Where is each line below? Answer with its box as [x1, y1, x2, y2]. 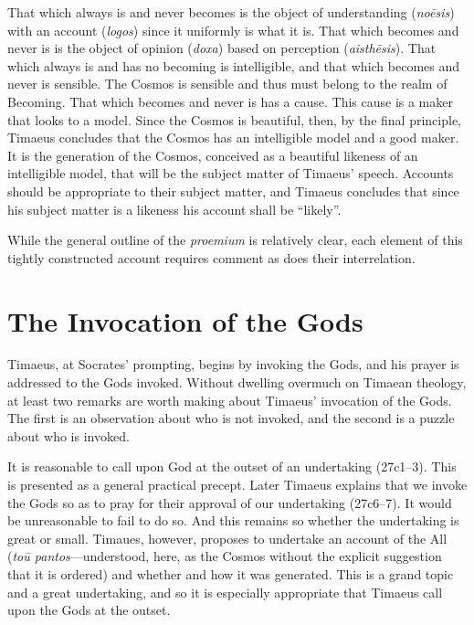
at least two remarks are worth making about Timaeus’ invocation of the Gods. [7, 390, 452, 409]
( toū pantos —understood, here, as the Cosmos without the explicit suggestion [7, 546, 442, 566]
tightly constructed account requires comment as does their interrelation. [7, 248, 416, 267]
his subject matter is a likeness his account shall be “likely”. [7, 199, 342, 218]
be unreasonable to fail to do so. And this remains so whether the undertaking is [7, 511, 459, 530]
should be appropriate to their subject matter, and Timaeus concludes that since [7, 181, 459, 200]
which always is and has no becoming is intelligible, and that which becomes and [7, 56, 460, 75]
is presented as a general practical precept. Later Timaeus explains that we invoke [7, 475, 468, 493]
